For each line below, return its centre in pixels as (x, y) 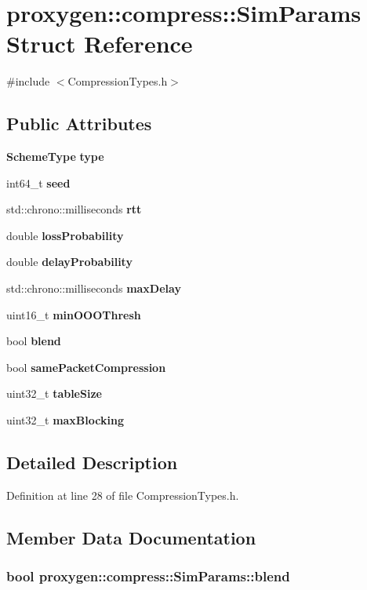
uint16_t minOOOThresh (74, 314)
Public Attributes (79, 124)
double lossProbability (65, 235)
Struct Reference (100, 44)
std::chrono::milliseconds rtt (74, 209)
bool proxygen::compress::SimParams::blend (148, 576)
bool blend (34, 341)
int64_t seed (38, 182)
